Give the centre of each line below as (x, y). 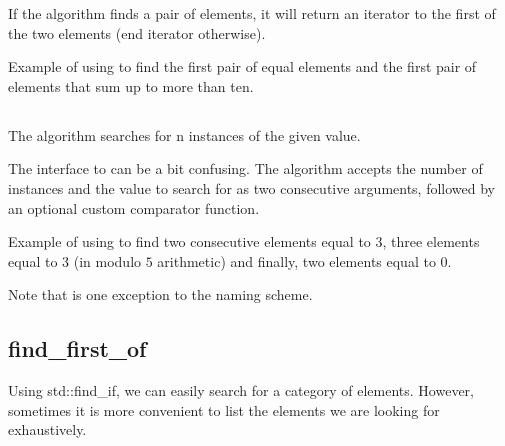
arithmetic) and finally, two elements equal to (296, 260)
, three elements (431, 241)
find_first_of (77, 348)
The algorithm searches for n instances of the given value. (184, 134)
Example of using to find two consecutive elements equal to (189, 241)
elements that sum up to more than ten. (131, 85)
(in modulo (107, 260)
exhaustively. (47, 429)
